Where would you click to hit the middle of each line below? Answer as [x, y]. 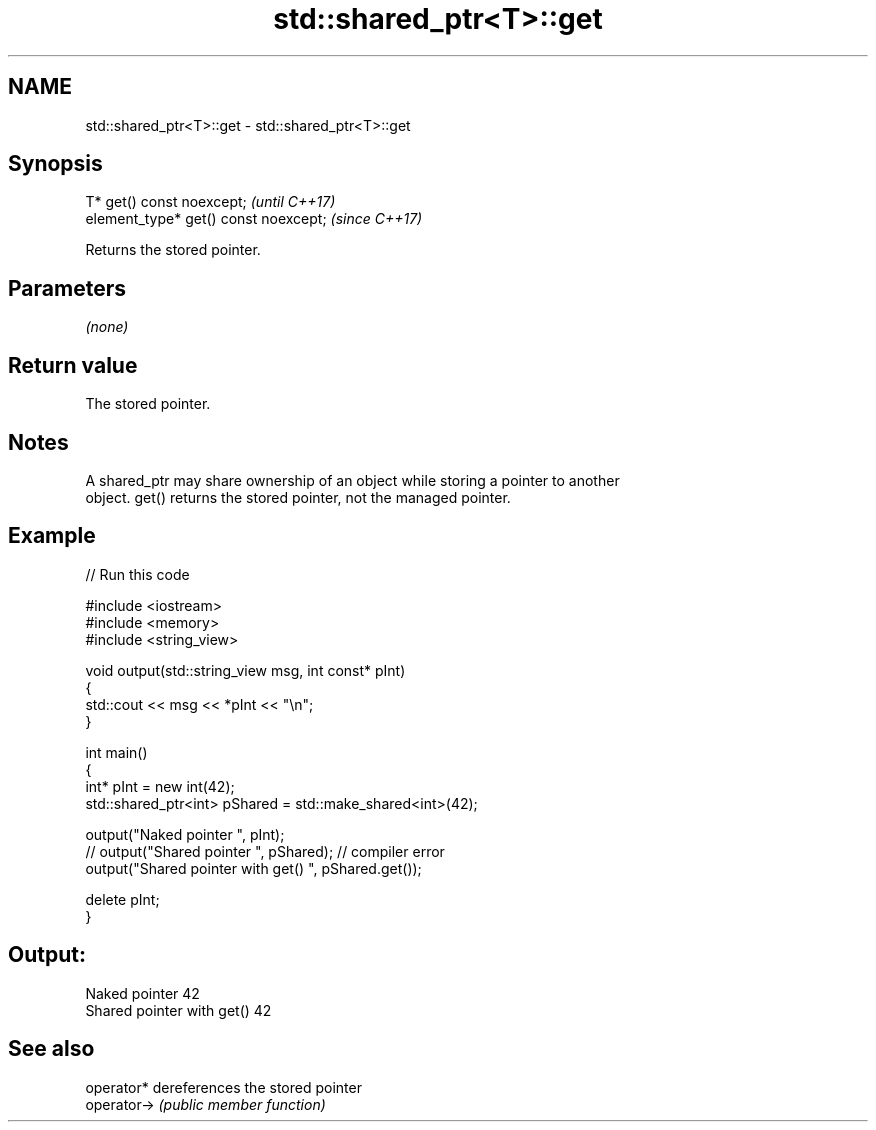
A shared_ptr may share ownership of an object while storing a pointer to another [352, 480]
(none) [107, 327]
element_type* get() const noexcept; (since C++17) [254, 219]
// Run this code [137, 574]
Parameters [67, 288]
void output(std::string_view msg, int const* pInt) [245, 670]
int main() [116, 752]
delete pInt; [122, 899]
